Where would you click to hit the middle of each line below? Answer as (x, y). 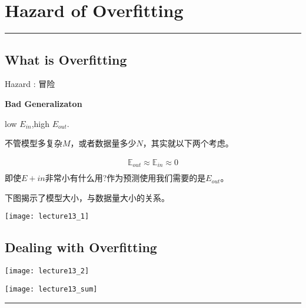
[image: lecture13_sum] (51, 289)
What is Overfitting (66, 59)
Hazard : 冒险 (30, 84)
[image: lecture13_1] (47, 217)
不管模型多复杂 (34, 143)
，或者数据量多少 (103, 143)
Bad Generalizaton (44, 103)
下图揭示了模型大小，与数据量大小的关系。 (87, 197)
